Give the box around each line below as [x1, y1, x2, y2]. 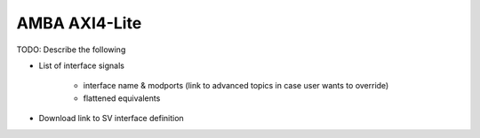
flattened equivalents [83, 93, 161, 103]
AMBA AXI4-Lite [16, 13, 142, 33]
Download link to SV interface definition [38, 113, 184, 124]
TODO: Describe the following [16, 44, 126, 55]
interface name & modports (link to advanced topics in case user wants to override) [83, 80, 389, 91]
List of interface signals [38, 60, 124, 71]
